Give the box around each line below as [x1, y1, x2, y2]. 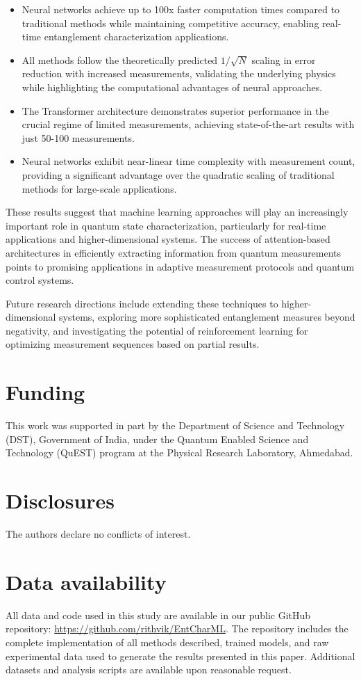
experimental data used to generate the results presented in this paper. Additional [6, 648, 355, 663]
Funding [6, 378, 85, 406]
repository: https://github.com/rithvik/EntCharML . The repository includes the [6, 621, 349, 636]
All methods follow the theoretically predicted [22, 52, 218, 67]
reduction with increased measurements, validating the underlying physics [22, 66, 336, 81]
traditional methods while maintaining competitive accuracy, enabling [22, 15, 319, 30]
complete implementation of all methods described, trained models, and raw [6, 635, 329, 649]
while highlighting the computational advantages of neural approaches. [22, 79, 323, 94]
